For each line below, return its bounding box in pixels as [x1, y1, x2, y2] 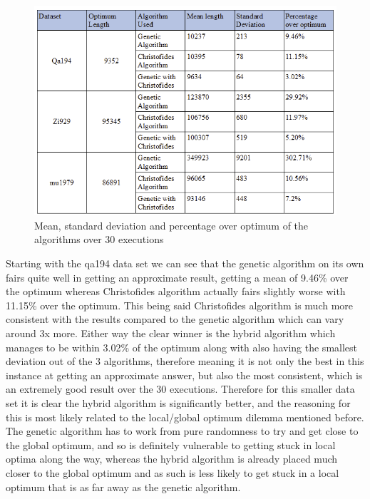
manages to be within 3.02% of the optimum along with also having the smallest [6, 339, 358, 354]
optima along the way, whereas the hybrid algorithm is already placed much [6, 451, 338, 466]
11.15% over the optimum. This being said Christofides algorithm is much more [6, 297, 354, 312]
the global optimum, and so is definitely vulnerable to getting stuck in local [6, 437, 336, 452]
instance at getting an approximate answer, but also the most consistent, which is [6, 367, 363, 382]
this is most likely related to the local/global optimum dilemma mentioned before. [6, 409, 364, 424]
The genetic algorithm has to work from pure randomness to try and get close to [6, 423, 359, 438]
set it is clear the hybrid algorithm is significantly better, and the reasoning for [6, 396, 351, 410]
